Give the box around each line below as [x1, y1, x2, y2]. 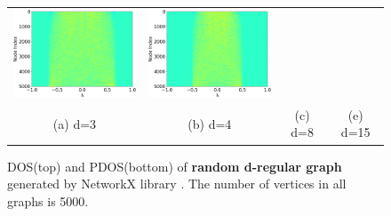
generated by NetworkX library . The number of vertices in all [7, 174, 347, 193]
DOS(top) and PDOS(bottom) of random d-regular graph [7, 156, 342, 175]
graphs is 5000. [7, 191, 89, 210]
